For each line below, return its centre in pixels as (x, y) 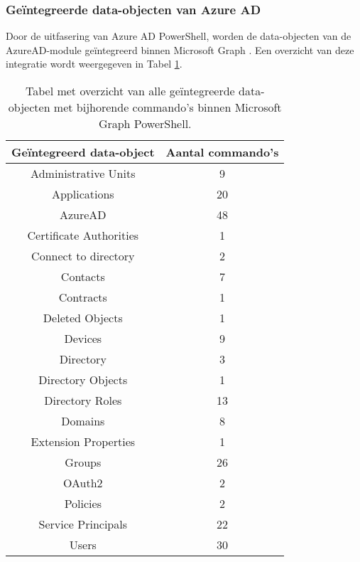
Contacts (83, 276)
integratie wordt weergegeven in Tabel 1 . (94, 64)
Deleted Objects (83, 318)
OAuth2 (83, 483)
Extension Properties (83, 441)
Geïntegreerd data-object (83, 152)
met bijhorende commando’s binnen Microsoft (168, 107)
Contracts (83, 297)
